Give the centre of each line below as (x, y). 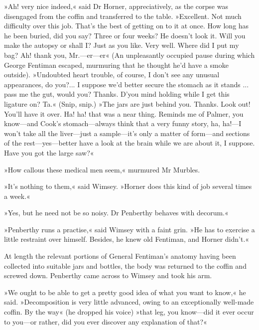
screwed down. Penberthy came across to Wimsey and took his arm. (108, 275)
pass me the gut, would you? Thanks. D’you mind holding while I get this (117, 94)
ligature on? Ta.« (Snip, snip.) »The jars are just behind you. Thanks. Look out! (127, 103)
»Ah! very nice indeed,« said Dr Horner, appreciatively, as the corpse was (116, 6)
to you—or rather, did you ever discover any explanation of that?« (106, 321)
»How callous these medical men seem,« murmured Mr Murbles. (102, 169)
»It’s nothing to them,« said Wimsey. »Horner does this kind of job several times (128, 186)
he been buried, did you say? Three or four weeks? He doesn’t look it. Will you (125, 35)
